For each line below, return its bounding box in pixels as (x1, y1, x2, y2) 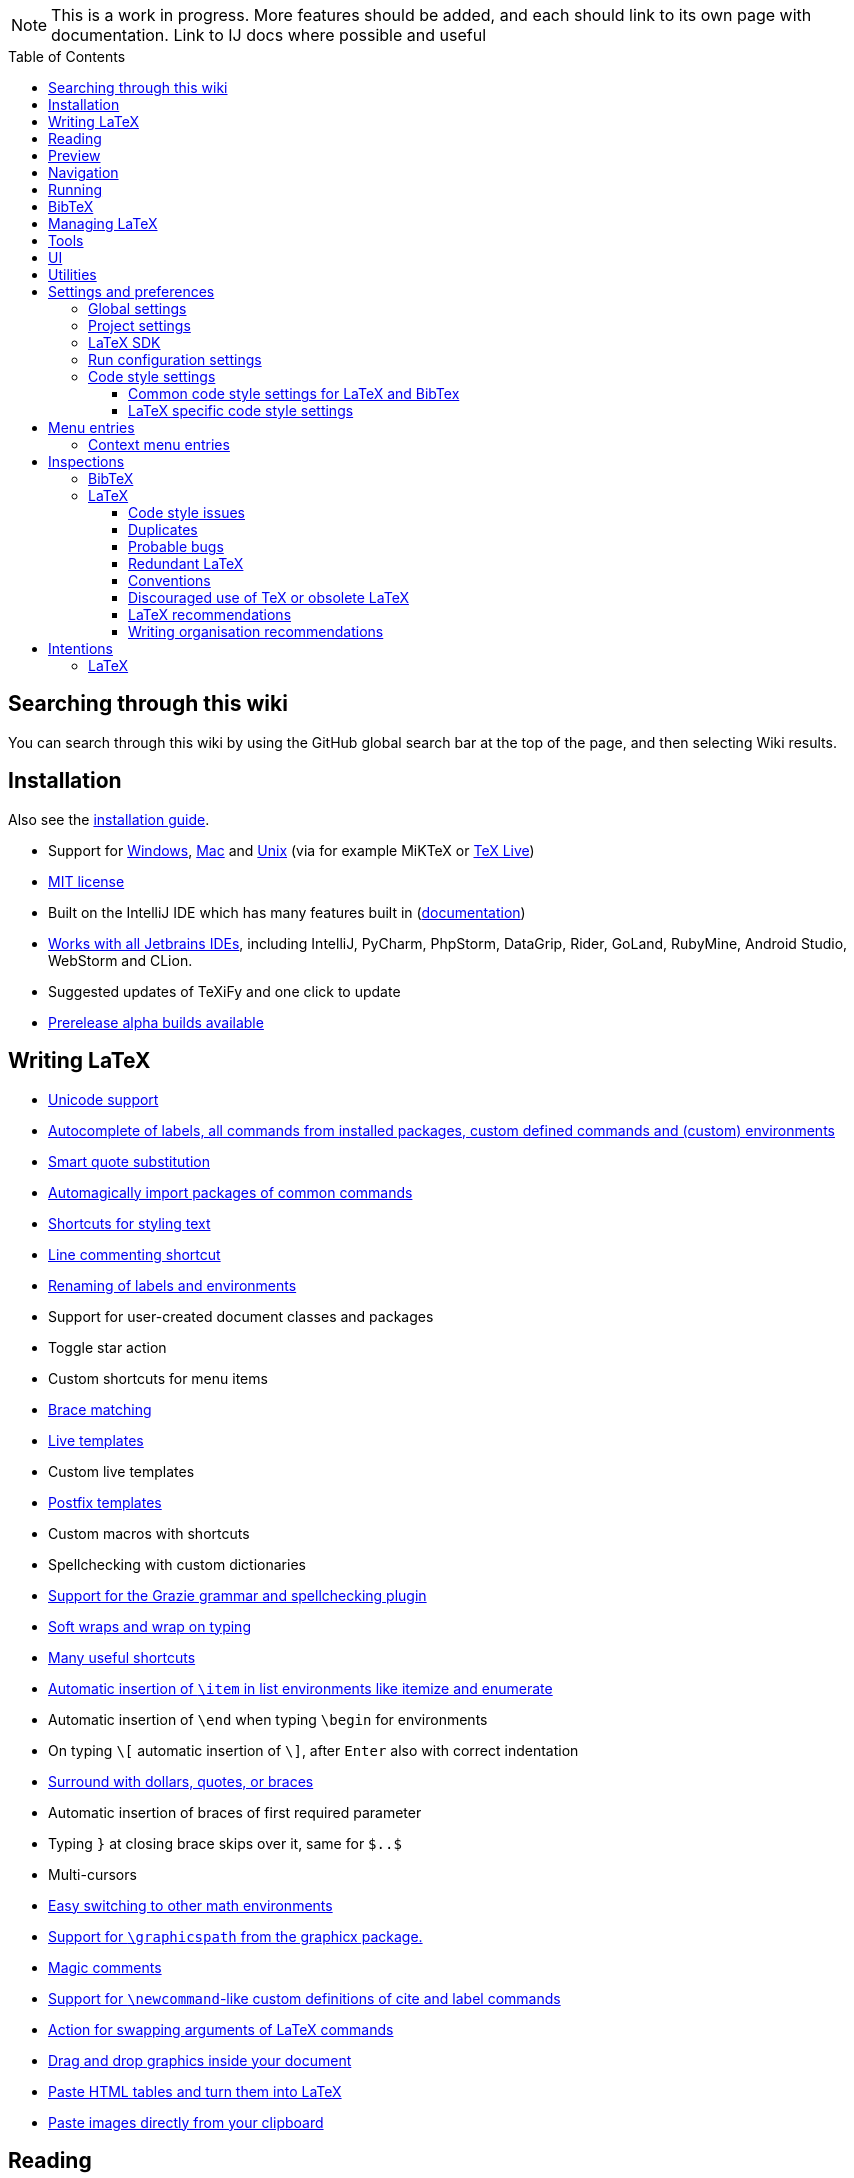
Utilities (48, 266, 97, 283)
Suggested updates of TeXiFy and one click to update (48, 982, 401, 1000)
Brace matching (48, 1400, 152, 1418)
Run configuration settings (88, 351, 262, 368)
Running (48, 181, 103, 198)
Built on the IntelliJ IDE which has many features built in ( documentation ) (48, 903, 526, 921)
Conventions (128, 572, 211, 589)
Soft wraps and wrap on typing (48, 1617, 251, 1635)
